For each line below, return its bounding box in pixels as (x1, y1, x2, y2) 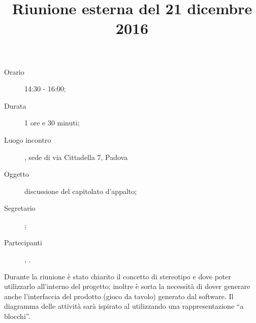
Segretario (4, 203, 36, 213)
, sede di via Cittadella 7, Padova (24, 151, 128, 162)
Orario (4, 66, 24, 77)
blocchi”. (4, 311, 30, 321)
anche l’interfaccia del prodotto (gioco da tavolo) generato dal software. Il (4, 290, 234, 301)
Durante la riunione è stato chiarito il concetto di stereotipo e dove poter (4, 271, 231, 281)
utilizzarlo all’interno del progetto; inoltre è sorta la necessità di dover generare (4, 281, 250, 292)
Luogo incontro (4, 134, 51, 145)
